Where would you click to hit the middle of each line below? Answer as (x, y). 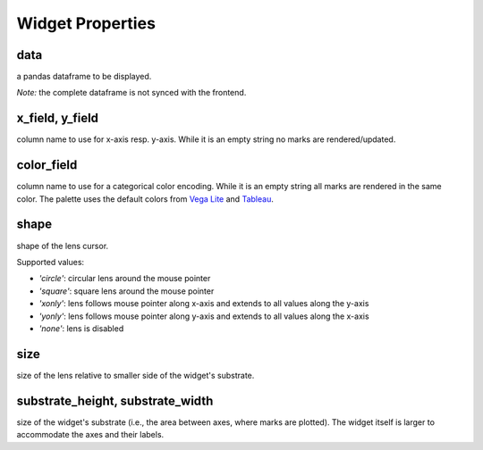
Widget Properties (86, 23)
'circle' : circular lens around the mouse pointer (125, 279)
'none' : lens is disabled (81, 328)
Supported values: (51, 262)
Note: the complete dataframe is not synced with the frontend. (131, 93)
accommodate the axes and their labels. (90, 435)
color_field (47, 165)
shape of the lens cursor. (63, 246)
